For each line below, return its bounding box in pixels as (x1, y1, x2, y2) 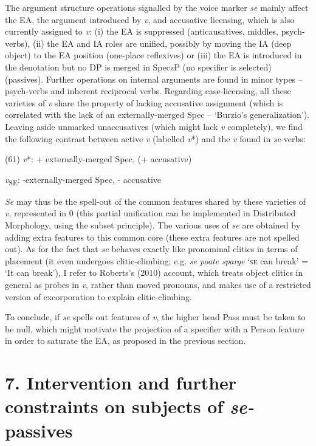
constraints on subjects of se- (5, 394, 255, 419)
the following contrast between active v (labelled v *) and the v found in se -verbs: (5, 132, 306, 145)
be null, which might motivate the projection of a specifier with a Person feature (5, 322, 304, 335)
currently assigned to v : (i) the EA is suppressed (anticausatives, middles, (5, 25, 279, 38)
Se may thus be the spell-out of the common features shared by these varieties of (5, 194, 306, 207)
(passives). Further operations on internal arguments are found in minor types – (5, 72, 303, 85)
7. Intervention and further (5, 370, 237, 395)
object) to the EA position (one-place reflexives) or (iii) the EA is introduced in (5, 49, 302, 61)
